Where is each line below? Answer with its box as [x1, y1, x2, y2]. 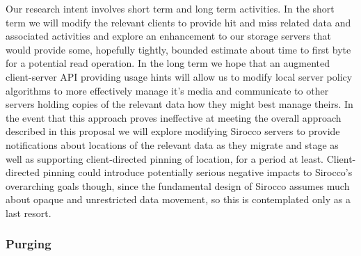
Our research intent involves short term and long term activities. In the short [6, 1, 335, 15]
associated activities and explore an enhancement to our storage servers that [6, 29, 332, 43]
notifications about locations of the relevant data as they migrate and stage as [6, 137, 339, 152]
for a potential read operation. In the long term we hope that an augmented [6, 56, 330, 70]
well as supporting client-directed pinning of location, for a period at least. [6, 151, 323, 166]
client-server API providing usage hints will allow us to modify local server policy [6, 69, 353, 83]
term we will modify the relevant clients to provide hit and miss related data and [6, 15, 351, 29]
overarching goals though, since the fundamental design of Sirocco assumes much [6, 178, 350, 193]
